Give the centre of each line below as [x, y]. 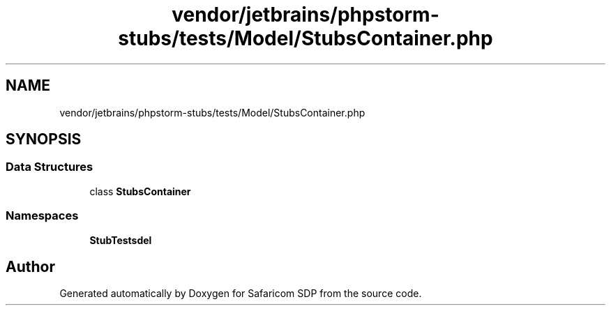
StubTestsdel [121, 240]
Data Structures [50, 167]
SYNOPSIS [44, 139]
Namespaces [42, 216]
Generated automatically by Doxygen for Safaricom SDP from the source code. [241, 294]
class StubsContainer [140, 191]
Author [30, 266]
